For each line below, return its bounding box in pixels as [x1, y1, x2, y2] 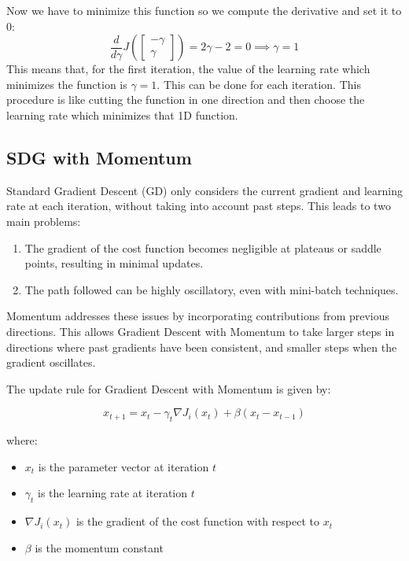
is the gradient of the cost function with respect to [76, 513, 319, 530]
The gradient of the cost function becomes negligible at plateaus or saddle [24, 239, 381, 256]
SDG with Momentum [6, 145, 192, 169]
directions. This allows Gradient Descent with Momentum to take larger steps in [6, 323, 395, 339]
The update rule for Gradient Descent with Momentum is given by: [6, 380, 331, 397]
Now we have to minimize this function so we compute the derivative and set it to [6, 2, 402, 18]
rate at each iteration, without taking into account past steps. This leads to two [6, 197, 391, 214]
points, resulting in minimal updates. [24, 255, 204, 271]
